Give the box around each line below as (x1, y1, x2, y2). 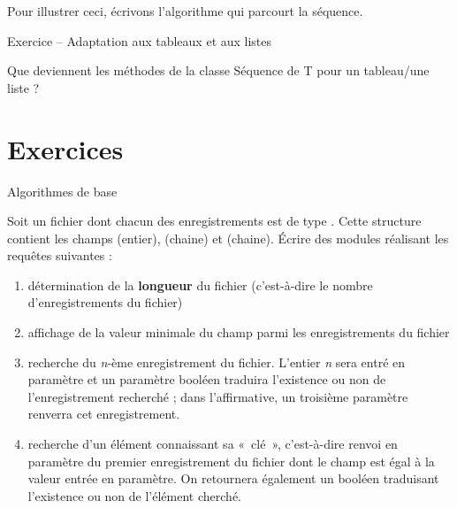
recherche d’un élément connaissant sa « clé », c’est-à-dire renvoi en (27, 435, 398, 453)
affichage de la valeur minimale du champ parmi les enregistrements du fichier (27, 323, 450, 342)
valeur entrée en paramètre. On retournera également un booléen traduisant (27, 469, 439, 488)
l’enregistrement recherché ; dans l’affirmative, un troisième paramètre (27, 387, 408, 405)
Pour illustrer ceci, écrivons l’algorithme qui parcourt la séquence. (7, 2, 363, 19)
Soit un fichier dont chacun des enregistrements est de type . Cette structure (7, 212, 422, 230)
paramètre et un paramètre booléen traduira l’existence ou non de (27, 370, 386, 389)
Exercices (7, 130, 124, 166)
